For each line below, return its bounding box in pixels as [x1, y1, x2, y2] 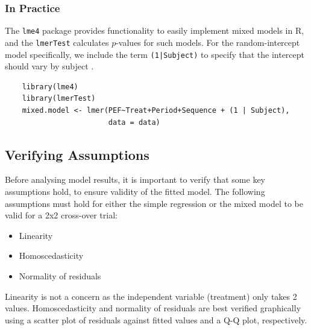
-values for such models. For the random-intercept [116, 36, 300, 48]
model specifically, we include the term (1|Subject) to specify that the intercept [5, 48, 305, 60]
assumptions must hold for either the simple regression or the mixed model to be [5, 197, 303, 209]
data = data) [108, 118, 160, 127]
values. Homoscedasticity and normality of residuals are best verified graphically [5, 302, 301, 314]
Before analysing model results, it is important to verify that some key [5, 173, 265, 186]
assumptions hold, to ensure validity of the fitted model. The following [5, 185, 265, 197]
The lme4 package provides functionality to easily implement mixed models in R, [5, 24, 304, 37]
